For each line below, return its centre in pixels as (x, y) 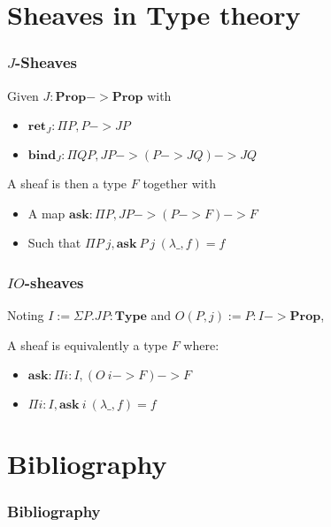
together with (179, 183)
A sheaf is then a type (67, 183)
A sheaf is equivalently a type (87, 344)
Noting (26, 314)
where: (201, 344)
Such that (54, 243)
